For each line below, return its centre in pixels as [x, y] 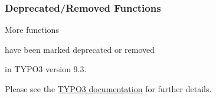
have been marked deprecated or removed [80, 49]
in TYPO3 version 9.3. [46, 69]
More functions [32, 30]
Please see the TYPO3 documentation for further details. [108, 89]
